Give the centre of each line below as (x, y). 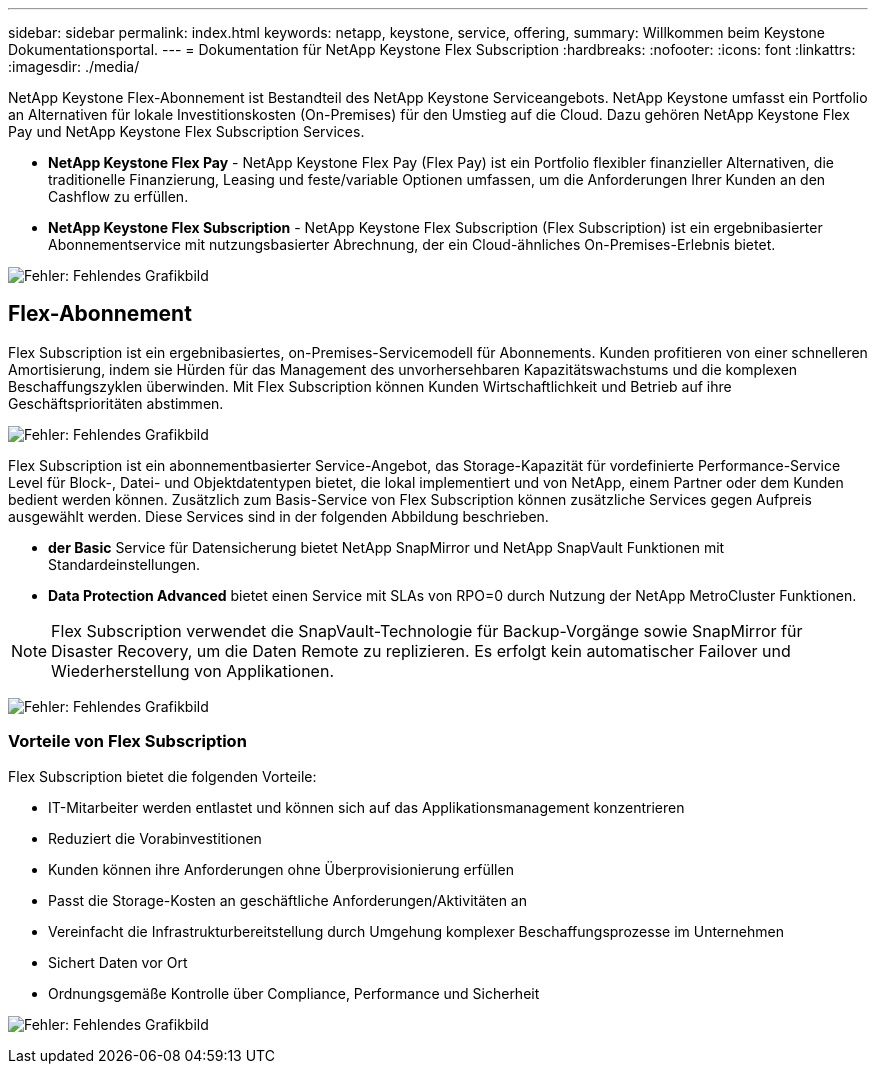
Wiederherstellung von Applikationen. (192, 670)
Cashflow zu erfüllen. (118, 196)
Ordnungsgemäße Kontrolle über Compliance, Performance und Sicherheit (294, 993)
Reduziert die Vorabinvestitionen (155, 838)
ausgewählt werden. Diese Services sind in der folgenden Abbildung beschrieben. (278, 516)
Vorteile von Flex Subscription (127, 741)
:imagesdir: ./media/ (74, 66)
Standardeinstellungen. (124, 564)
